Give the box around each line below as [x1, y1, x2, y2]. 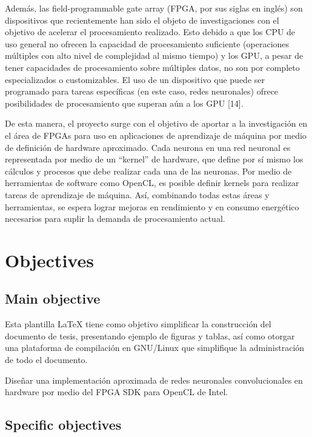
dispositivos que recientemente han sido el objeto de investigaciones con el [5, 13, 279, 26]
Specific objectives [5, 415, 122, 434]
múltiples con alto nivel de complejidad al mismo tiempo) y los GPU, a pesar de [5, 49, 304, 62]
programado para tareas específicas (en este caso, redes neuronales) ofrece [5, 85, 279, 98]
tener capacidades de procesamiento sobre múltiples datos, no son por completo [5, 61, 300, 73]
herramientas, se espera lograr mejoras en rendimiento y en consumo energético [5, 200, 299, 213]
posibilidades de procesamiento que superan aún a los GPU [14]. [5, 96, 244, 109]
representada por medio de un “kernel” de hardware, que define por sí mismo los [5, 153, 304, 165]
